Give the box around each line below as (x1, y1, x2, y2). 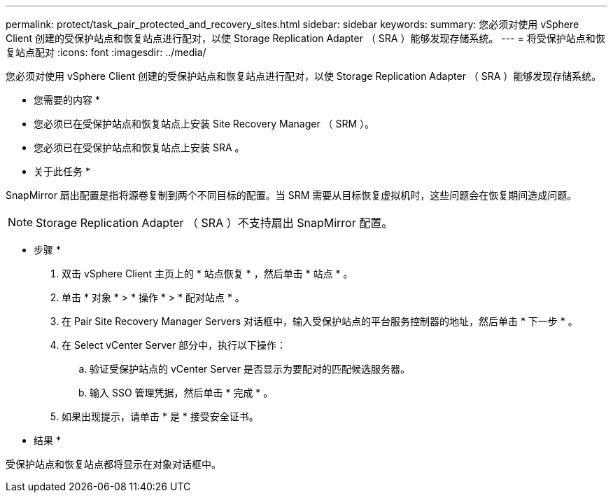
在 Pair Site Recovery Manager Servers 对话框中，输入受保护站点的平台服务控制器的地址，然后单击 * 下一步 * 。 (62, 315, 578, 327)
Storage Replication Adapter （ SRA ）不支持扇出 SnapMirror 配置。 (36, 216, 393, 230)
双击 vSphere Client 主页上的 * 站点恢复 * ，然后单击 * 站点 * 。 (62, 268, 353, 279)
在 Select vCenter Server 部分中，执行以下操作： (62, 339, 287, 351)
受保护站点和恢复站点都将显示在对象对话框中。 (6, 458, 221, 470)
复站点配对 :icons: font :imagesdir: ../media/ (6, 46, 206, 58)
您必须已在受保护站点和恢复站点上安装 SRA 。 (34, 141, 245, 153)
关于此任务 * (34, 165, 90, 177)
